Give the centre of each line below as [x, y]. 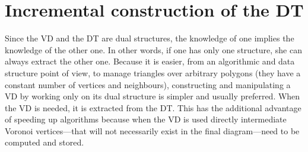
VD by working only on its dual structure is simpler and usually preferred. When [153, 96]
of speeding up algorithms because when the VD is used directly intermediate [146, 119]
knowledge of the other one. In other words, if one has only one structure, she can [153, 49]
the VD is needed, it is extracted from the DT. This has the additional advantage [153, 107]
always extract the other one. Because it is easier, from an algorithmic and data [150, 61]
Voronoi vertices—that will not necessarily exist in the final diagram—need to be [152, 130]
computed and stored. [45, 142]
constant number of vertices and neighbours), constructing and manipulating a [148, 84]
